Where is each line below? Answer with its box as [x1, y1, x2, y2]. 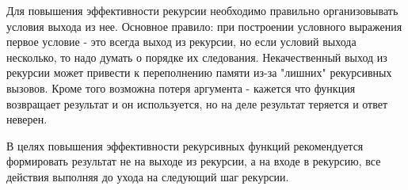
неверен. [6, 111, 48, 127]
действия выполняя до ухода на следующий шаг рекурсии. [6, 168, 289, 184]
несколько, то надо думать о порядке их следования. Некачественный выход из [6, 48, 387, 65]
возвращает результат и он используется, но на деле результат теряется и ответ [6, 95, 388, 112]
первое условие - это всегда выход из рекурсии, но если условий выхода [6, 33, 357, 50]
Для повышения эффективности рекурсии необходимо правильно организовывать [6, 2, 398, 18]
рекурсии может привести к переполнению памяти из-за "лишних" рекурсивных [6, 64, 392, 81]
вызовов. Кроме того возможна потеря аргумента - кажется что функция [6, 79, 356, 96]
